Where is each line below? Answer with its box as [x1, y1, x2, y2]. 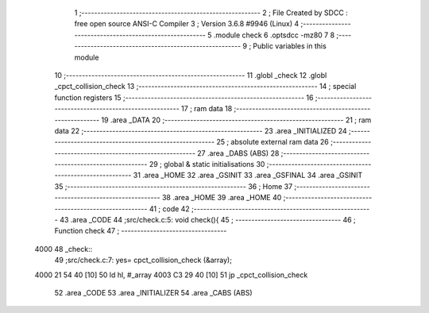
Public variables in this [253, 41, 327, 51]
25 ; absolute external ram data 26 [215, 137, 330, 147]
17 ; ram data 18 [181, 104, 233, 114]
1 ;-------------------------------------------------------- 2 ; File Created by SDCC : [74, 8, 349, 17]
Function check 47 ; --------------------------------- [54, 226, 227, 236]
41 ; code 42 [149, 203, 190, 214]
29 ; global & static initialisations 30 [149, 160, 265, 169]
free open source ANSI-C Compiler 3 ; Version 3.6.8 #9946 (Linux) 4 [74, 19, 300, 29]
